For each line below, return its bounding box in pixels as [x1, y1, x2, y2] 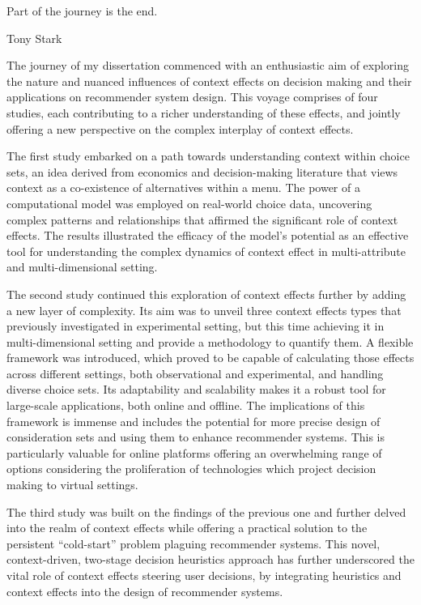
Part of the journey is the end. [6, 2, 158, 19]
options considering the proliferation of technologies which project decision [6, 460, 376, 477]
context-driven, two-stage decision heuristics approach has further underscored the [6, 551, 415, 568]
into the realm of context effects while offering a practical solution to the [6, 519, 368, 536]
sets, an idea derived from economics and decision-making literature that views [6, 163, 398, 180]
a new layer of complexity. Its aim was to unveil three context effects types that [6, 301, 402, 318]
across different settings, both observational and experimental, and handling [6, 364, 384, 381]
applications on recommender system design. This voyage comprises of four [6, 88, 378, 105]
